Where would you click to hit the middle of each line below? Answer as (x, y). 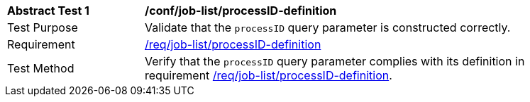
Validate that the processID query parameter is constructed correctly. (328, 27)
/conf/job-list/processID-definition (241, 11)
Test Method (41, 68)
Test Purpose (43, 27)
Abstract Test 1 (48, 11)
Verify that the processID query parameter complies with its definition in (335, 61)
